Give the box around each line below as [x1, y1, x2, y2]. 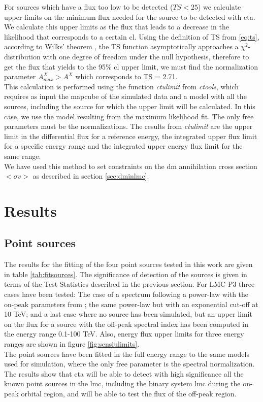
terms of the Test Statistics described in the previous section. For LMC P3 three [4, 279, 255, 289]
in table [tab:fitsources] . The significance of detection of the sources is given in [4, 269, 247, 279]
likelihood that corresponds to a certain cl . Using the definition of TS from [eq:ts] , [4, 31, 259, 42]
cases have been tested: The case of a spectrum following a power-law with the [4, 289, 249, 299]
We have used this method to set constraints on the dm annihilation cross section [4, 160, 257, 171]
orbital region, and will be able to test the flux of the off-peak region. [21, 388, 237, 398]
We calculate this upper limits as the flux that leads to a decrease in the [4, 21, 229, 32]
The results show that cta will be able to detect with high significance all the [4, 368, 244, 379]
